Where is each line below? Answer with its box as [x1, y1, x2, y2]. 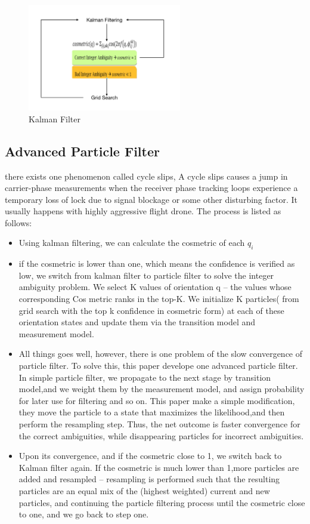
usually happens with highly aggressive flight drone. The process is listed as [5, 205, 281, 217]
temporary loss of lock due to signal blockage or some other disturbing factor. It [5, 193, 298, 205]
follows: [5, 216, 32, 229]
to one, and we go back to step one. [18, 508, 149, 520]
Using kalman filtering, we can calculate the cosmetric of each [18, 236, 245, 249]
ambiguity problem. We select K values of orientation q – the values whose [18, 281, 292, 293]
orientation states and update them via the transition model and [18, 316, 256, 328]
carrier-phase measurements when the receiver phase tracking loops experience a [5, 181, 298, 194]
